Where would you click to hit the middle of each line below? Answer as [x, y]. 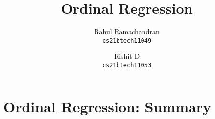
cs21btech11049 [127, 40]
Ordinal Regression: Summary [107, 106]
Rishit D [127, 56]
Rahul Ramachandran [127, 32]
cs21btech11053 [127, 65]
